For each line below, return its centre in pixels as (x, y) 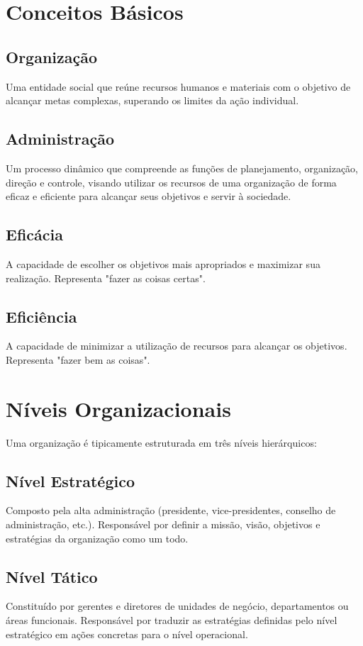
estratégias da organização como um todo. (97, 538)
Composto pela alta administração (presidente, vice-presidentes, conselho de (171, 510)
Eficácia (34, 234)
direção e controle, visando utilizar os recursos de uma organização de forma (171, 182)
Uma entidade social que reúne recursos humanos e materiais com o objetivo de (178, 86)
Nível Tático (52, 576)
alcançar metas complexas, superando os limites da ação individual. (152, 100)
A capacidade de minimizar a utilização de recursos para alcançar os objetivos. (177, 346)
